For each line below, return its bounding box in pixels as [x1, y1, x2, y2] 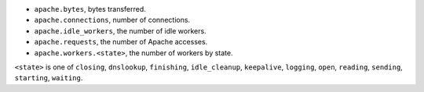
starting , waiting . [14, 73, 83, 83]
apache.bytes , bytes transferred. [34, 5, 147, 13]
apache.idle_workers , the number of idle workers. [34, 26, 207, 35]
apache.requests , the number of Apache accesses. [34, 37, 208, 47]
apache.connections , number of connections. [34, 16, 191, 25]
